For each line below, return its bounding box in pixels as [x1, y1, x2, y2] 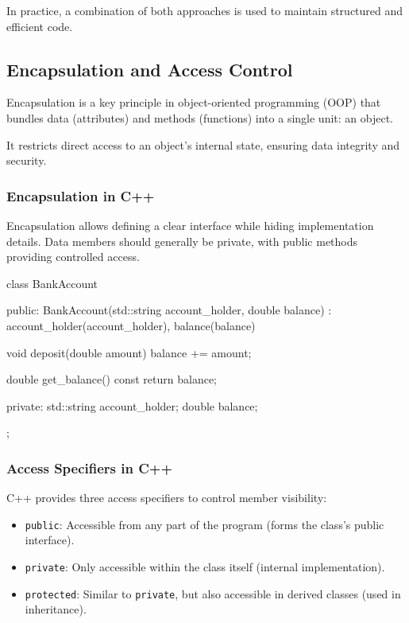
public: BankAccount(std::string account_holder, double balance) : [6, 302, 332, 318]
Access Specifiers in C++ [6, 458, 173, 477]
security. [6, 152, 47, 169]
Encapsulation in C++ [6, 185, 155, 205]
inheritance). [25, 601, 87, 617]
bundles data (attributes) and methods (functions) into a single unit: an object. [6, 109, 393, 126]
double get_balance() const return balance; [6, 371, 218, 387]
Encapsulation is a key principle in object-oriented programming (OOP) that [6, 94, 381, 111]
